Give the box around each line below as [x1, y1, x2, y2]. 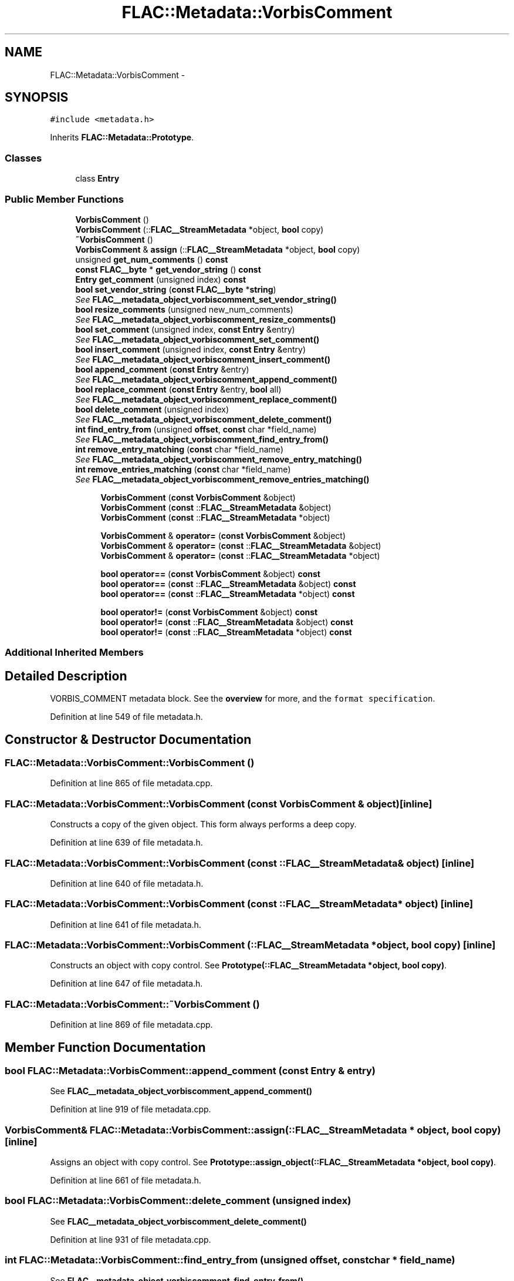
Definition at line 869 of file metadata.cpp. [50, 1020, 213, 1030]
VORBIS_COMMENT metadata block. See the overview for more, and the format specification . [50, 693, 435, 704]
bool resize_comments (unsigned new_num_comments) [75, 304, 293, 314]
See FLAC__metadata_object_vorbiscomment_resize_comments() [75, 314, 336, 324]
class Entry [75, 173, 120, 184]
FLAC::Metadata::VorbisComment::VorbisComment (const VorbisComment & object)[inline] [5, 797, 432, 810]
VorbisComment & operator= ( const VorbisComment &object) [100, 530, 346, 541]
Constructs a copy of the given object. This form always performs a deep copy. [50, 819, 357, 830]
